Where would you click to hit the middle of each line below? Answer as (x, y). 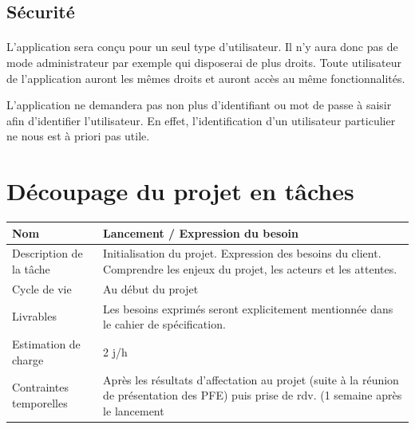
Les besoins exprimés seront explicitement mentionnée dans (248, 308)
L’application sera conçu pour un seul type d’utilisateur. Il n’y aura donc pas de (202, 47)
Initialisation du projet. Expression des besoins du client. (242, 253)
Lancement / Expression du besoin (201, 232)
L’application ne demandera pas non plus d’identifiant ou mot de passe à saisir (199, 105)
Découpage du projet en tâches (180, 191)
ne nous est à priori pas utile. (78, 136)
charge (28, 359)
